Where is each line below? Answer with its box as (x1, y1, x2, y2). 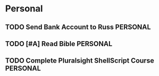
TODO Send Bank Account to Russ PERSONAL (5, 23, 151, 31)
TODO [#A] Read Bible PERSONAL (5, 39, 112, 48)
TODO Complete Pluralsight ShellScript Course (5, 57, 154, 65)
